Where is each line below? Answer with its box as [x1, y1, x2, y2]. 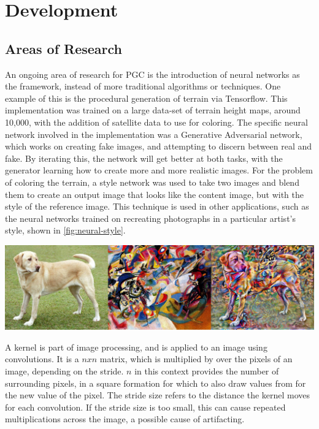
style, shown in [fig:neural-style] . [5, 224, 126, 237]
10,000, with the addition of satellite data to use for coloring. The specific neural [5, 115, 308, 128]
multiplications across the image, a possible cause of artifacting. [5, 412, 245, 425]
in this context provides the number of [134, 364, 279, 377]
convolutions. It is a [5, 352, 79, 365]
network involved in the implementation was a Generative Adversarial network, [5, 127, 302, 140]
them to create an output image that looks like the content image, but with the [5, 188, 304, 200]
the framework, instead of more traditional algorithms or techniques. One [5, 80, 281, 93]
